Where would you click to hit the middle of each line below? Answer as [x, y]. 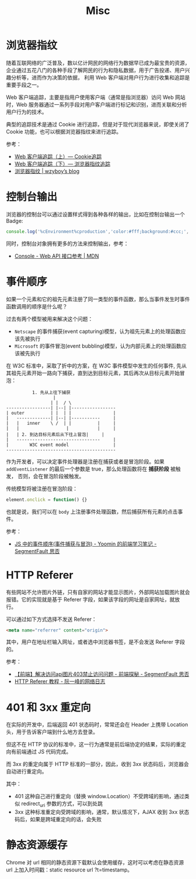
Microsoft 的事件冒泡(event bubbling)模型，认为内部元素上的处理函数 [98, 346]
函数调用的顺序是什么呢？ [37, 306]
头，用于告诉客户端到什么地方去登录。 [52, 732]
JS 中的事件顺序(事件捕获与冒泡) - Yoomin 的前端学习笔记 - [85, 544]
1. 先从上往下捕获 [51, 392]
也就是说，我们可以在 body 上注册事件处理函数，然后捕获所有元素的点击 [92, 511]
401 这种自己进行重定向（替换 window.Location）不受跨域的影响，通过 [99, 796]
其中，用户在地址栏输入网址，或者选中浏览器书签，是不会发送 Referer [90, 642]
